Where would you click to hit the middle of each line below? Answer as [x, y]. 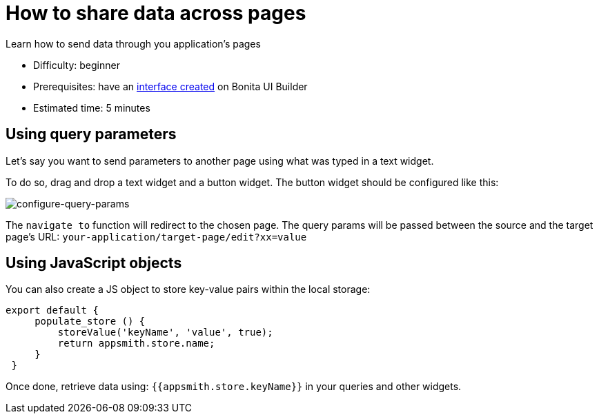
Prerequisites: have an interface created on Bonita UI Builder [170, 86]
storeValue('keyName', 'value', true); [165, 333]
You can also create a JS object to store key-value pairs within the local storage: [188, 289]
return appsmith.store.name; [136, 344]
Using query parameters [91, 134]
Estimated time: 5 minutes [92, 108]
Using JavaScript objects [94, 263]
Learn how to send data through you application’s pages [133, 43]
